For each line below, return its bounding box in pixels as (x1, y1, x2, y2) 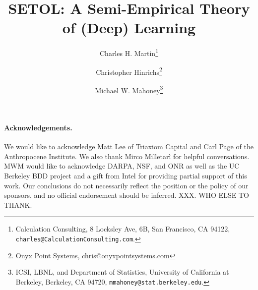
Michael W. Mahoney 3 (95, 83, 163, 95)
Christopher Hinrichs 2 (96, 65, 162, 77)
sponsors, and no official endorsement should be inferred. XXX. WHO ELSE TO (4, 190, 249, 200)
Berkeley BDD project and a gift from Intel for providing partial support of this (4, 171, 247, 181)
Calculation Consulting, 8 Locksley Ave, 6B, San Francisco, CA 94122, (15, 224, 230, 234)
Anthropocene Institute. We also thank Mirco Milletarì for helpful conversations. (4, 151, 250, 161)
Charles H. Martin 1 (99, 47, 158, 58)
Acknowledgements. (4, 122, 72, 133)
